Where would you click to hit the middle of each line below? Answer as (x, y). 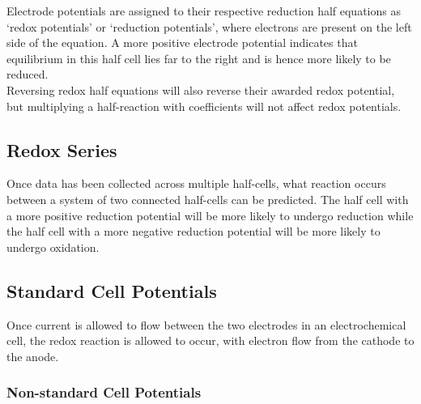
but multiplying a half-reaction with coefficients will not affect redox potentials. (204, 106)
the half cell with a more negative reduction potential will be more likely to (193, 231)
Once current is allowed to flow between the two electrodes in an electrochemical (206, 324)
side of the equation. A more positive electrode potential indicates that (182, 43)
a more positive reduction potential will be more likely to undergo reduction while (210, 215)
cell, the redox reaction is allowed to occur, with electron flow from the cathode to (210, 340)
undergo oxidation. (53, 247)
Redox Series (62, 149)
